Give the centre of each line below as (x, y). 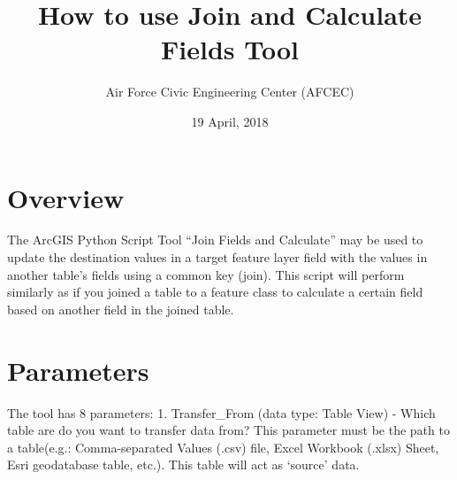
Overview (66, 197)
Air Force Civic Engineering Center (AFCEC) (230, 92)
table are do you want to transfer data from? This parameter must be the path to (228, 430)
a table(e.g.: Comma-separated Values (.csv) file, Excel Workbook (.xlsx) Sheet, (223, 447)
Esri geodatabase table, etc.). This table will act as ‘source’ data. (183, 465)
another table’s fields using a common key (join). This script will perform (206, 274)
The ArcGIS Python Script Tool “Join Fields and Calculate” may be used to (215, 240)
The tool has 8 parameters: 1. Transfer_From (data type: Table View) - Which (221, 412)
